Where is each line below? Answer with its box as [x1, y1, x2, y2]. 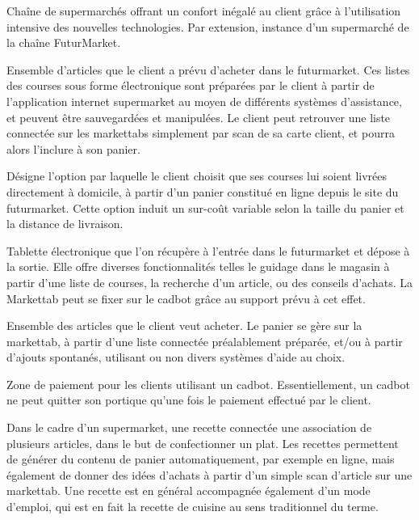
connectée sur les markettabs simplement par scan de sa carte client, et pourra [6, 125, 395, 142]
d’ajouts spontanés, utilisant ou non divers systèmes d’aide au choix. [6, 349, 346, 366]
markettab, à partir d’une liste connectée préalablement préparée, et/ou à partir [6, 332, 403, 349]
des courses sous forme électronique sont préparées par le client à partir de [6, 77, 375, 94]
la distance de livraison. [6, 215, 124, 232]
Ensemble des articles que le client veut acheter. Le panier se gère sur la [6, 317, 362, 334]
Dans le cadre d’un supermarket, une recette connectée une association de [6, 419, 372, 436]
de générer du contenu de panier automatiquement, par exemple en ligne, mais [6, 450, 395, 467]
